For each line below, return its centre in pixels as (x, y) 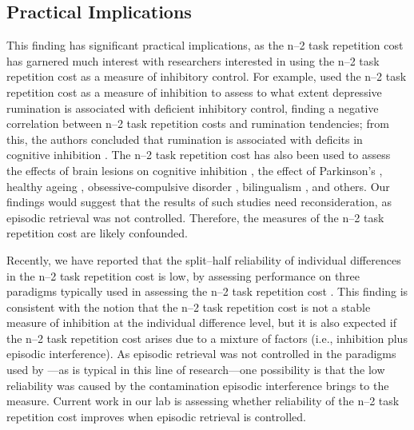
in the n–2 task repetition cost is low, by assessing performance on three (183, 275)
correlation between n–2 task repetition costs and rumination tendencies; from (198, 123)
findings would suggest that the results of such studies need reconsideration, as (199, 202)
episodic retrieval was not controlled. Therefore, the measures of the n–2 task (195, 217)
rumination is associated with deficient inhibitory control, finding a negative (193, 107)
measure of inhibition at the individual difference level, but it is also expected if (201, 322)
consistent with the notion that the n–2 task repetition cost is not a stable (189, 307)
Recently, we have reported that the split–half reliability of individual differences (204, 259)
